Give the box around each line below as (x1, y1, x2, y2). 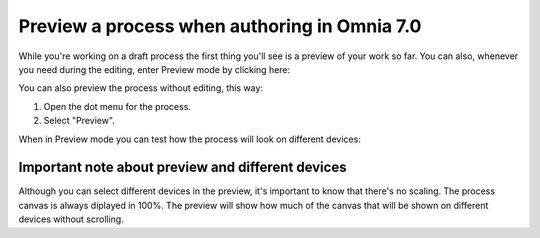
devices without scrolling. (18, 213, 124, 225)
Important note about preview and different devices (18, 159, 347, 176)
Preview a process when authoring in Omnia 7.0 (18, 15, 422, 37)
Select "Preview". (43, 115, 115, 127)
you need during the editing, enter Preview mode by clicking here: (18, 63, 291, 75)
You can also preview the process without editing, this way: (18, 82, 264, 94)
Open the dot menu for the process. (43, 100, 192, 112)
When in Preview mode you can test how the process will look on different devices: (18, 133, 362, 145)
